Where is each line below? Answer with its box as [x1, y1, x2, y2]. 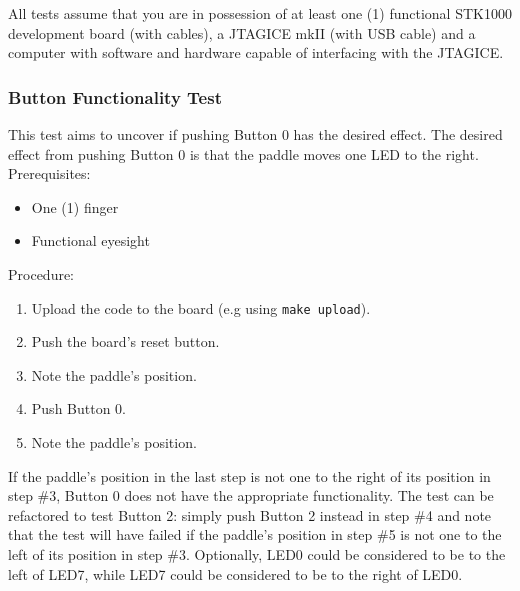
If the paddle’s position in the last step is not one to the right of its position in [8, 465, 491, 486]
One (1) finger [31, 196, 119, 217]
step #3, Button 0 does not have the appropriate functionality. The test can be [8, 485, 494, 506]
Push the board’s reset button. [31, 331, 220, 352]
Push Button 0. [31, 398, 127, 419]
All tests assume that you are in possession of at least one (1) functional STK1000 [8, 3, 512, 23]
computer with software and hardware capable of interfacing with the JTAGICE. [8, 42, 504, 63]
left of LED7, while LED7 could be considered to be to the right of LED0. [8, 563, 463, 584]
